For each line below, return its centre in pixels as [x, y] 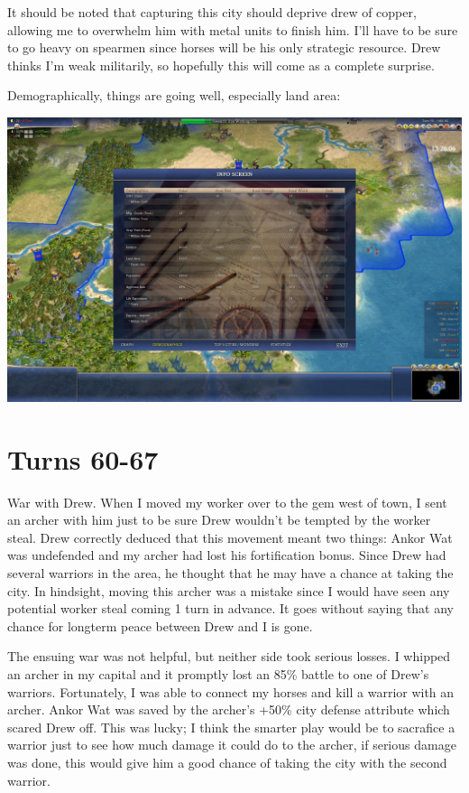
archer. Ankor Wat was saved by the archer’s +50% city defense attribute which [229, 709]
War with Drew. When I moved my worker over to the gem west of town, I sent [227, 502]
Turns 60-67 [83, 458]
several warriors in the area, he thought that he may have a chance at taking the [230, 573]
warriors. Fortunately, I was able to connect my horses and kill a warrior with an [231, 691]
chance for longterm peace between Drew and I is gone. [160, 625]
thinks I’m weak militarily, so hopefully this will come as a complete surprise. [221, 65]
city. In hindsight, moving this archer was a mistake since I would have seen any [229, 590]
